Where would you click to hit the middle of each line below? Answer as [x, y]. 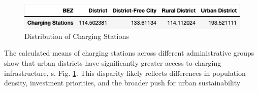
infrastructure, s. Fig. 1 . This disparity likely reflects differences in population [125, 73]
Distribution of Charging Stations [77, 36]
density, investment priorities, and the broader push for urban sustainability [122, 83]
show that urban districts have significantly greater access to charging [113, 62]
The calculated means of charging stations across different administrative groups [129, 53]
